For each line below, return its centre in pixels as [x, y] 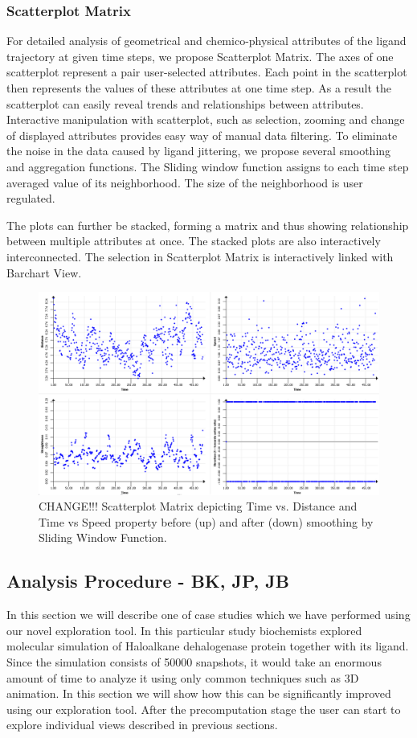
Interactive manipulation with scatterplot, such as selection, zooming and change [206, 119]
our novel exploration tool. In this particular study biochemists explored [184, 630]
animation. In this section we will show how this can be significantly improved [199, 693]
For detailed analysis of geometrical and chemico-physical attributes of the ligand [206, 41]
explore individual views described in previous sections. [142, 725]
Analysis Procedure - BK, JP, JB [148, 581]
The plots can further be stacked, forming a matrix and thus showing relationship [208, 225]
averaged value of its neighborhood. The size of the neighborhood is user [185, 182]
